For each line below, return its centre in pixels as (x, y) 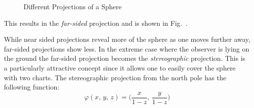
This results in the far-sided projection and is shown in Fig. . (96, 23)
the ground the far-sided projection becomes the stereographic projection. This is (125, 58)
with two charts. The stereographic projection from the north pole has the (115, 77)
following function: (32, 87)
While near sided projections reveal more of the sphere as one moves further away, (127, 39)
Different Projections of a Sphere (73, 6)
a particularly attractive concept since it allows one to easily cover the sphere (120, 67)
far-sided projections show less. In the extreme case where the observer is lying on (127, 48)
